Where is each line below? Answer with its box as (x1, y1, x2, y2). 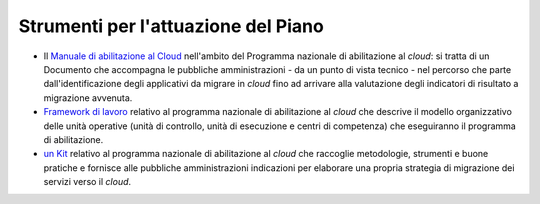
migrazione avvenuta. (43, 91, 133, 104)
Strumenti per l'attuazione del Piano (18, 15, 324, 37)
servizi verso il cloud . (43, 176, 132, 188)
